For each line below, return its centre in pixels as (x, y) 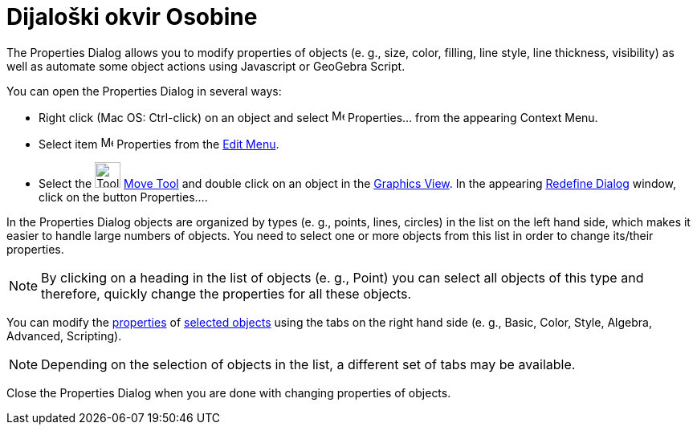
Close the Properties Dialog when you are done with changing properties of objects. (229, 392)
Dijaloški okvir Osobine (132, 17)
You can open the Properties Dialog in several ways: (144, 91)
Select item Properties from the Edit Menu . (159, 144)
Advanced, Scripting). (64, 335)
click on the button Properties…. (123, 197)
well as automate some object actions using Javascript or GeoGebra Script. (206, 66)
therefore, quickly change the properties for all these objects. (226, 293)
